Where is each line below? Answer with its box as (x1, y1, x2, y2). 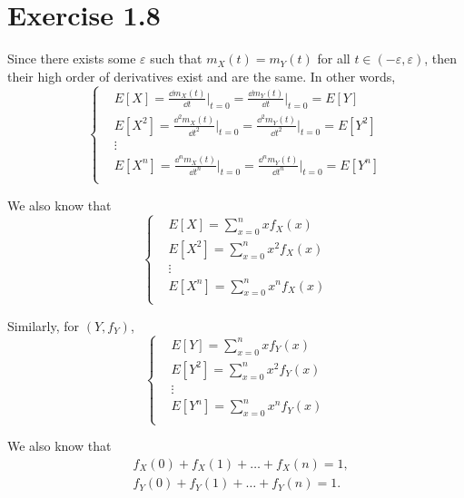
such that (150, 49, 202, 68)
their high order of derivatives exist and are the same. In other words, (7, 66, 396, 85)
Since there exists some (7, 49, 136, 68)
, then (424, 49, 458, 68)
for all (317, 49, 350, 68)
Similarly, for (7, 316, 80, 335)
